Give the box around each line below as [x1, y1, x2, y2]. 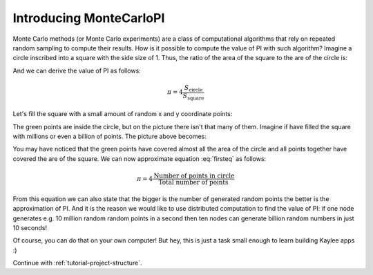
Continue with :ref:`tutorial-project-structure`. [12, 259, 142, 267]
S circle [184, 84, 203, 93]
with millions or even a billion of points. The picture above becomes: [12, 132, 207, 140]
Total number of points [158, 178, 229, 186]
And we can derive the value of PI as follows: [12, 66, 141, 75]
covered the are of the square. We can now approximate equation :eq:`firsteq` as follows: [12, 154, 267, 162]
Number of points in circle [153, 171, 235, 180]
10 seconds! [12, 223, 48, 231]
